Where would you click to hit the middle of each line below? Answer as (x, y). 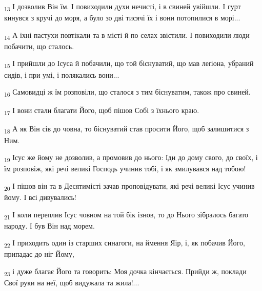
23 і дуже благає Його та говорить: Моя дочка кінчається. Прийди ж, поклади (125, 272)
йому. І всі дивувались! (40, 197)
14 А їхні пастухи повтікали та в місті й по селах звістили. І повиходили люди (127, 35)
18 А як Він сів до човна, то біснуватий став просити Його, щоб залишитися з (127, 129)
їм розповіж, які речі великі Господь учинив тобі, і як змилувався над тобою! (125, 169)
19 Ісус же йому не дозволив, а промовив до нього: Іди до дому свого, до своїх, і (131, 158)
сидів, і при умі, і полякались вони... (62, 74)
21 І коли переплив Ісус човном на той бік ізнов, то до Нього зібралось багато (126, 215)
